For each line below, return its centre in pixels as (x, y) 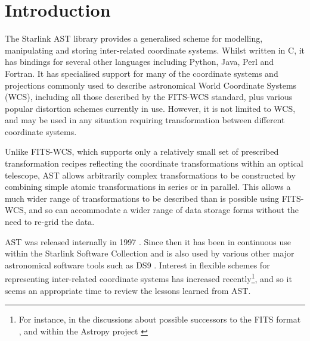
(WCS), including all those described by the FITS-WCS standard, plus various (149, 97)
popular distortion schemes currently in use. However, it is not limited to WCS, (150, 108)
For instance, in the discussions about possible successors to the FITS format (160, 319)
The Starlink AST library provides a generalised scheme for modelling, (134, 38)
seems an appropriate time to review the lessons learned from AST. (128, 290)
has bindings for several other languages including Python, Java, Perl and (139, 62)
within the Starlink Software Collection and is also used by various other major (150, 253)
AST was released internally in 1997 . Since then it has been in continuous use (148, 241)
